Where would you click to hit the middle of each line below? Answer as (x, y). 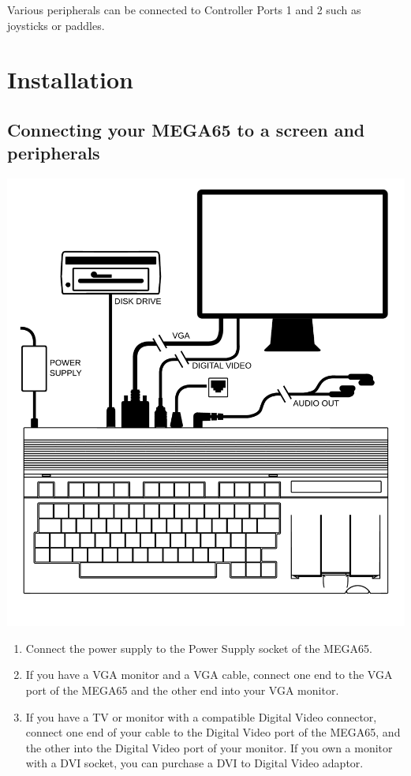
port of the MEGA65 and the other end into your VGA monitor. (182, 690)
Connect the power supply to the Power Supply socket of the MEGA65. (199, 648)
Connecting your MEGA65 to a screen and (186, 129)
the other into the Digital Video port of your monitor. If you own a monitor (209, 747)
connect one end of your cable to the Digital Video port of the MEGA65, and (213, 732)
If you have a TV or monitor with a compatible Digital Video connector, (201, 716)
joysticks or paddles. (56, 25)
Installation (70, 79)
